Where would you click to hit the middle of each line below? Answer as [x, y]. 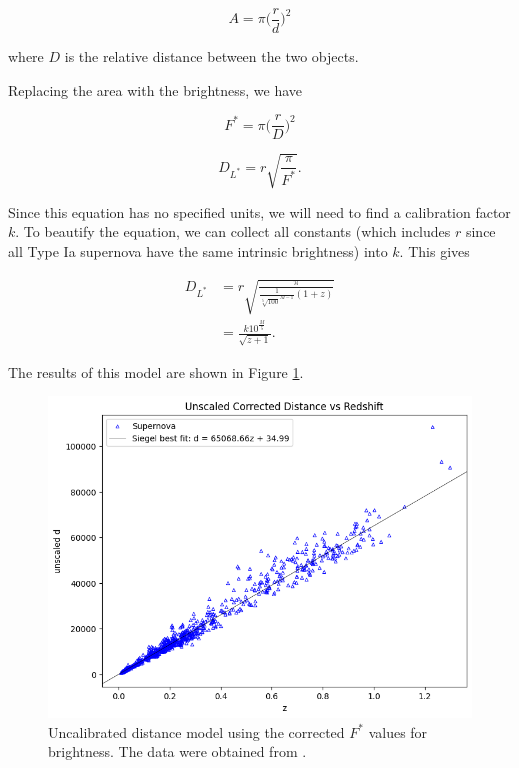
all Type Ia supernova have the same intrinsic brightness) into [198, 251]
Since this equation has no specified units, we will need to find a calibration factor [259, 211]
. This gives [434, 251]
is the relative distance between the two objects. [211, 56]
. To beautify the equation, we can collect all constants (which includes [233, 231]
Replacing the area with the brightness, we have [155, 89]
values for [398, 731]
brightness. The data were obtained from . [177, 751]
